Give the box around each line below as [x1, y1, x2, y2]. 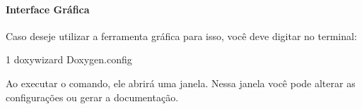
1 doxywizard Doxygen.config [6, 52, 132, 67]
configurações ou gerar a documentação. [6, 89, 179, 104]
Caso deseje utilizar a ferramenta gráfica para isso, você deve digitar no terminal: [6, 28, 357, 43]
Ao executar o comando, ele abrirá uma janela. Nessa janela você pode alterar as [6, 75, 356, 90]
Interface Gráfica [6, 1, 90, 16]
